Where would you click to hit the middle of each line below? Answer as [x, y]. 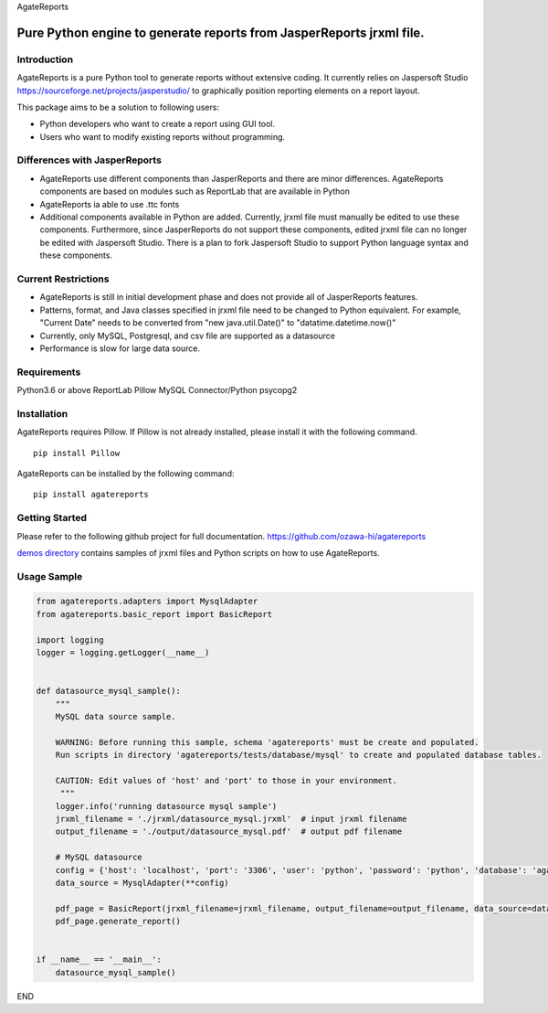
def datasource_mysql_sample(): [109, 691]
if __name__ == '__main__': [99, 960]
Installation [42, 413]
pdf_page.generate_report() [118, 922]
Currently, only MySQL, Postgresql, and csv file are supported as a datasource [187, 336]
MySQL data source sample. [116, 716]
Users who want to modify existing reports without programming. [163, 136]
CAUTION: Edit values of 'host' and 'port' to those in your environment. [226, 780]
